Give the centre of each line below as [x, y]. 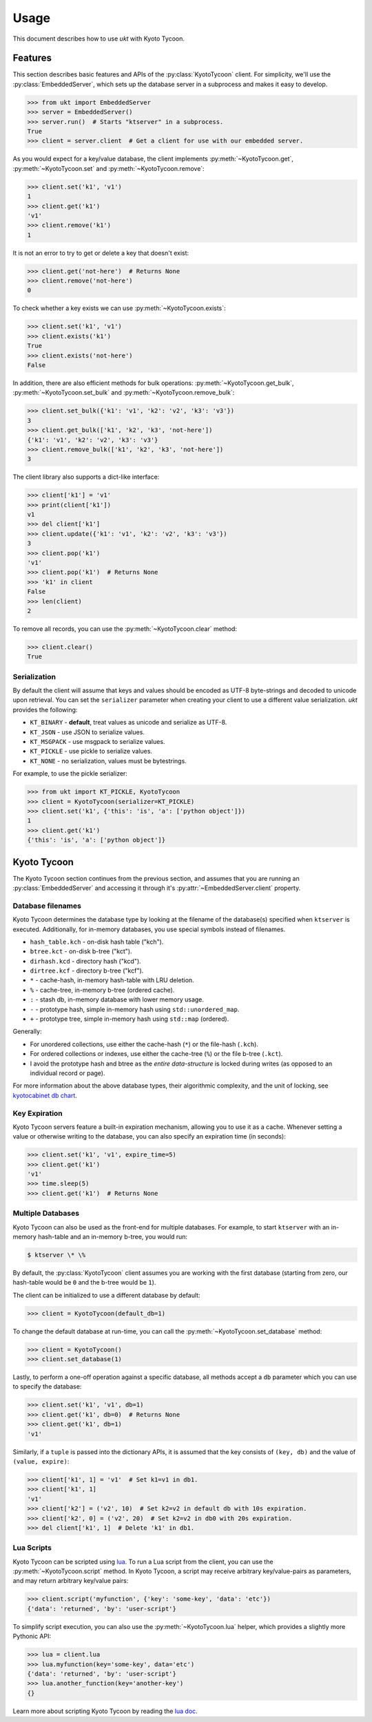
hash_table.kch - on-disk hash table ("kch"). [97, 942]
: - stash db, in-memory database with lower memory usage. [117, 999]
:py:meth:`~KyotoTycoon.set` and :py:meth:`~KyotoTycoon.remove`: [108, 168]
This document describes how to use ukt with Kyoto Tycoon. [99, 39]
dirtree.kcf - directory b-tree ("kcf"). [87, 971]
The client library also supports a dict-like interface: [86, 477]
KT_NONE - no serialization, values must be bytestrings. [108, 760]
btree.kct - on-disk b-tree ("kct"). [81, 951]
